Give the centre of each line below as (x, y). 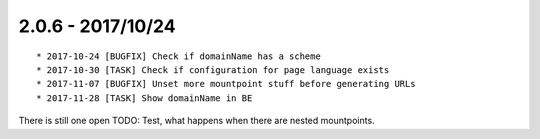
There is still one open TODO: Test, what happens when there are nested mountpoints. (196, 121)
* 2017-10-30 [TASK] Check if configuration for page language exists (213, 69)
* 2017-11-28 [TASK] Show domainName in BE (144, 98)
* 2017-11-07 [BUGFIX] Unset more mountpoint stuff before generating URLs (226, 84)
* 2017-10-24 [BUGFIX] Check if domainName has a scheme (179, 56)
